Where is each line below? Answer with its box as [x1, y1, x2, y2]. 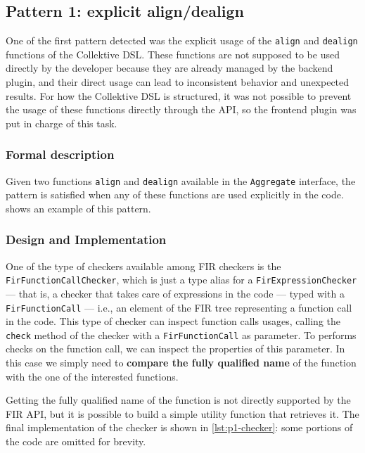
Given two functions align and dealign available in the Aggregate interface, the [6, 173, 356, 188]
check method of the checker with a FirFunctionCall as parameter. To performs [6, 327, 357, 342]
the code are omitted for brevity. [6, 434, 146, 449]
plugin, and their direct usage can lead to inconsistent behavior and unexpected [6, 75, 350, 89]
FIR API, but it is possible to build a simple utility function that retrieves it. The [6, 406, 359, 421]
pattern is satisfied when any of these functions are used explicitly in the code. [6, 187, 344, 202]
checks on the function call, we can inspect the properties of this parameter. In [6, 341, 345, 356]
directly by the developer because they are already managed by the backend [6, 60, 333, 75]
